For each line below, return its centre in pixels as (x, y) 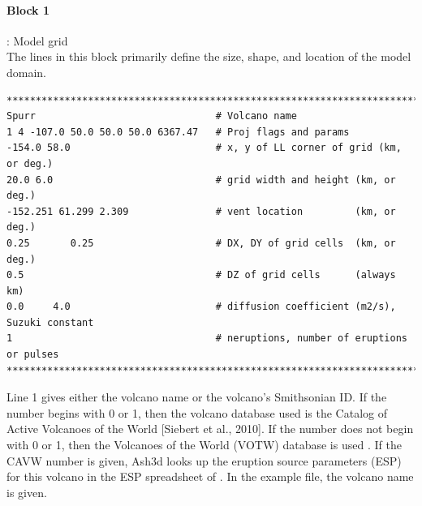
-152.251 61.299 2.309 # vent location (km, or (201, 211)
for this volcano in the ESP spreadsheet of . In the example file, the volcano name (210, 476)
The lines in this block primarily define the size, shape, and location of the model (209, 56)
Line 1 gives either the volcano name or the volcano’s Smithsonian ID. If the (197, 397)
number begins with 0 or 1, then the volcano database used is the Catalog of (197, 412)
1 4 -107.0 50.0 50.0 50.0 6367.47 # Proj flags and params (178, 132)
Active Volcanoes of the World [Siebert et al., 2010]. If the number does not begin (210, 429)
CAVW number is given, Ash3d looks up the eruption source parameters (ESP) (204, 460)
